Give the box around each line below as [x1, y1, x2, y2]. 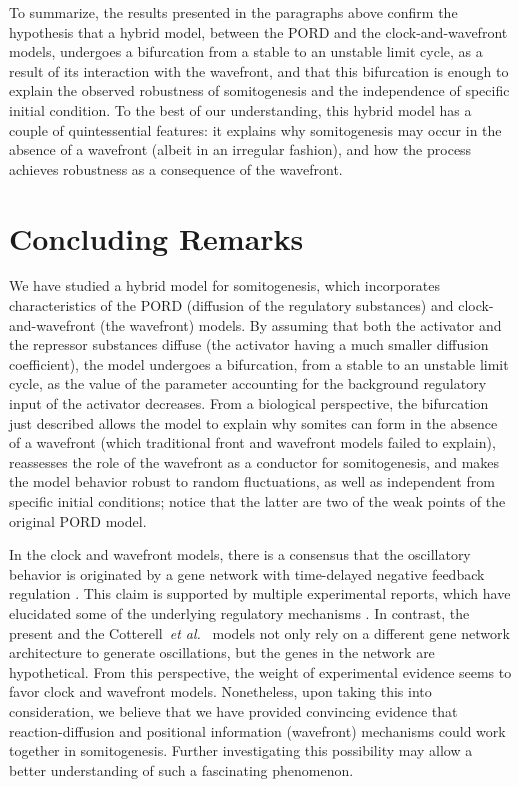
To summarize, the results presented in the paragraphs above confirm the [9, 2, 458, 22]
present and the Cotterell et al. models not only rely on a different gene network [9, 622, 510, 643]
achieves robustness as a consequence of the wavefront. [9, 158, 343, 179]
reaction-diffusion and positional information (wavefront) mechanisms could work [9, 720, 506, 741]
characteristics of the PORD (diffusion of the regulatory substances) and [9, 295, 454, 316]
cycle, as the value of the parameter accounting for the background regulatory [9, 373, 487, 394]
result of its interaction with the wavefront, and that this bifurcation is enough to [9, 60, 509, 81]
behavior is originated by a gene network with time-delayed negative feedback [9, 563, 485, 584]
